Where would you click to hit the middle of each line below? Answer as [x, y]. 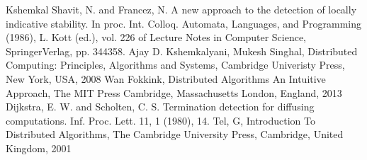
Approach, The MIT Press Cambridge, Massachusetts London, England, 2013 [174, 92]
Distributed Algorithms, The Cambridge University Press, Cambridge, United [175, 134]
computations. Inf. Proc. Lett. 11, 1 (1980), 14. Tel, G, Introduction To [161, 120]
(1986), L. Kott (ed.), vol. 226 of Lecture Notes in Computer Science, [156, 37]
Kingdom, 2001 [39, 148]
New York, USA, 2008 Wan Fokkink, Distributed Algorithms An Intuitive [166, 78]
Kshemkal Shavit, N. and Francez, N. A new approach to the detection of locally [181, 9]
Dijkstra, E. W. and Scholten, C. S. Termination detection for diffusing [160, 107]
